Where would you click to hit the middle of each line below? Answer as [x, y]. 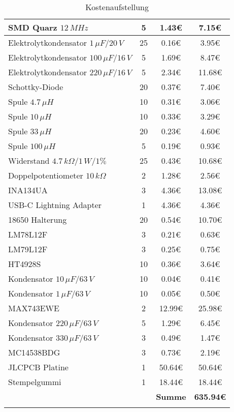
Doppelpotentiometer [46, 175]
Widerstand [29, 160]
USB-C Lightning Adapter [55, 205]
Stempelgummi [35, 382]
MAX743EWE [34, 308]
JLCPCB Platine [38, 367]
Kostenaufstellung [117, 7]
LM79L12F [28, 249]
